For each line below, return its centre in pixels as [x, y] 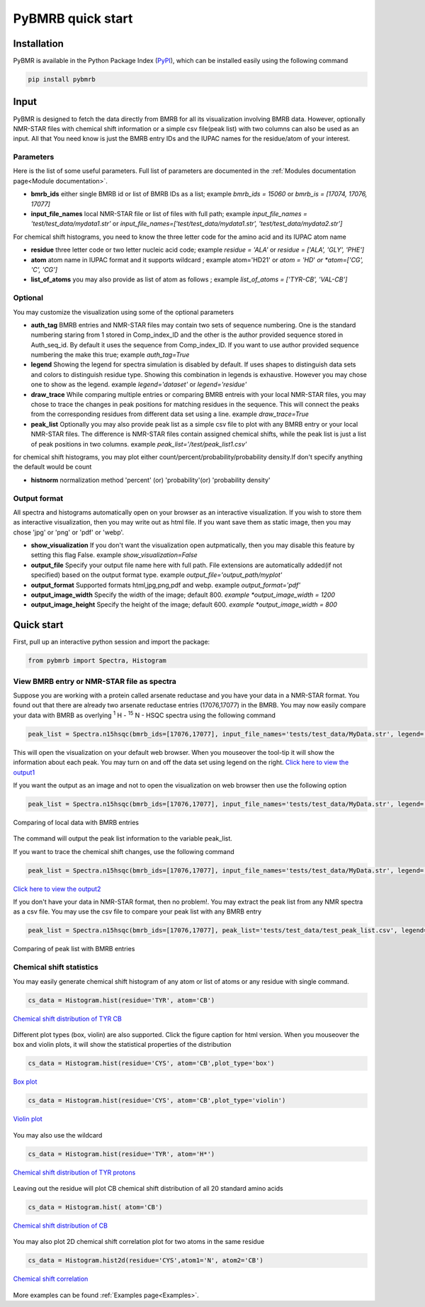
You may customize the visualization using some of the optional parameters [123, 312]
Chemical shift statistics [56, 967]
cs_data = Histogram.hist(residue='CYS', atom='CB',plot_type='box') [151, 1064]
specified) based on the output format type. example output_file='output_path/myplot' [157, 575]
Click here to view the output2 [57, 889]
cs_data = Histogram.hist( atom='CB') [95, 1207]
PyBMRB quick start [73, 18]
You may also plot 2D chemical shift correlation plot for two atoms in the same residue [139, 1242]
